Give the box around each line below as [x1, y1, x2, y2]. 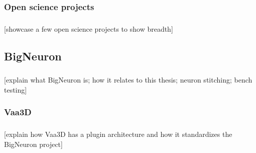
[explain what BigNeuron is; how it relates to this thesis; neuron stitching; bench [4, 74, 252, 85]
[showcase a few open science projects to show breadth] [4, 23, 173, 34]
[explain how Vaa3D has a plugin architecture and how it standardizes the [4, 129, 232, 139]
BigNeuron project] [4, 138, 63, 149]
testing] [4, 84, 27, 95]
